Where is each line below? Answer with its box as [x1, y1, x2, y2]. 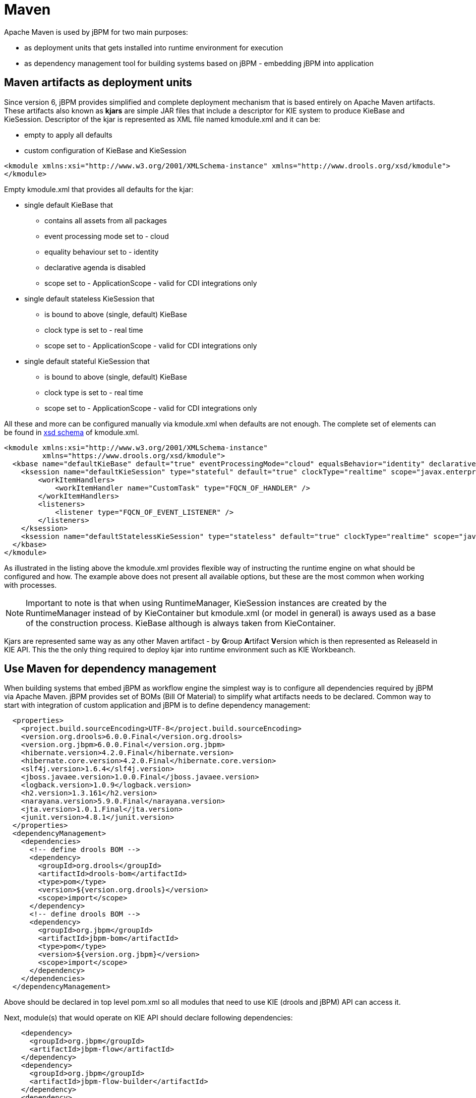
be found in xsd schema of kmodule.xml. [4, 428, 139, 437]
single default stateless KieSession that [24, 294, 155, 303]
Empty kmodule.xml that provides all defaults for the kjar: [4, 185, 194, 194]
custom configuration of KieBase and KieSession [24, 146, 187, 155]
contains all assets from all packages [44, 216, 167, 225]
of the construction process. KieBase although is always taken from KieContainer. [26, 618, 336, 628]
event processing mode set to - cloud [44, 231, 169, 240]
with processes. [4, 580, 57, 589]
